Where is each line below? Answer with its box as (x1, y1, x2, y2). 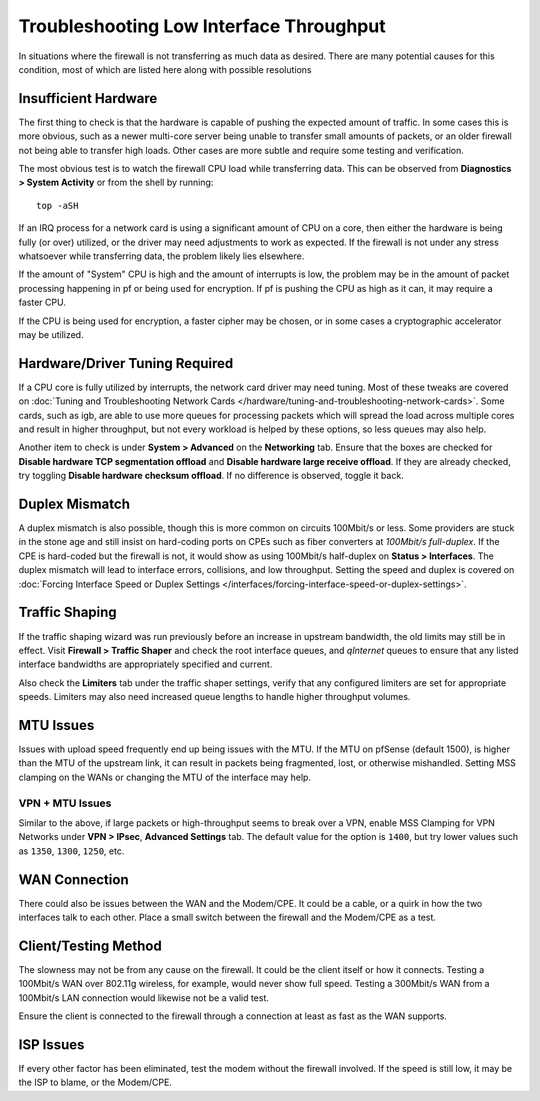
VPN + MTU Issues (18, 796, 112, 810)
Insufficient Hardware (18, 90, 158, 107)
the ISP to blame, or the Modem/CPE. (18, 1076, 172, 1089)
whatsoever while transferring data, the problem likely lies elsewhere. (18, 250, 305, 262)
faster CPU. (18, 296, 67, 309)
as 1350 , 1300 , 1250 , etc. (18, 845, 125, 857)
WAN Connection (18, 871, 129, 888)
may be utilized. (18, 328, 84, 340)
